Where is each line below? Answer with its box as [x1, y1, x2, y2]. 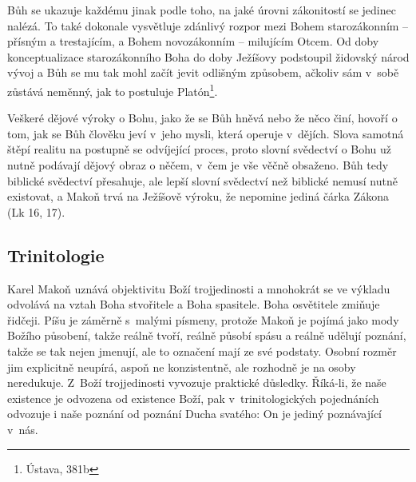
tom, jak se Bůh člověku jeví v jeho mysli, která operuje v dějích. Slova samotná [7, 125, 404, 141]
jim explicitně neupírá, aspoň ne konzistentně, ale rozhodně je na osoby [7, 358, 356, 375]
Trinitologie [7, 242, 105, 267]
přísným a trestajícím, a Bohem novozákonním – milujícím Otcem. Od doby [7, 33, 379, 50]
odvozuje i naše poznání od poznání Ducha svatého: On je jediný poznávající [7, 405, 382, 422]
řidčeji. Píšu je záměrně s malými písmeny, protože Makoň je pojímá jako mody [7, 311, 399, 328]
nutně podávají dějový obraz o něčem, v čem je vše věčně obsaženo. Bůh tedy [7, 157, 389, 173]
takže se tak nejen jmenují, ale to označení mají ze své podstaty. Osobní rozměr [7, 342, 397, 359]
